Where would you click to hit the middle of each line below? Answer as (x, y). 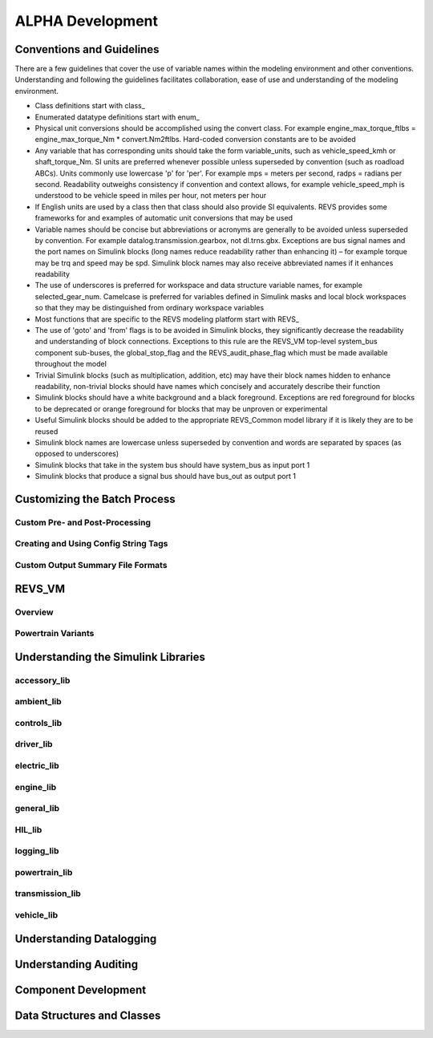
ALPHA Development (87, 21)
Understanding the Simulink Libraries (110, 657)
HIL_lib (28, 829)
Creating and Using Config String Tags (91, 544)
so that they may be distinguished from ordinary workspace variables (150, 308)
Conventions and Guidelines (87, 49)
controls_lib (38, 723)
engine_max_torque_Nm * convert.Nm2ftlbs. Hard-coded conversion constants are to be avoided (195, 140)
